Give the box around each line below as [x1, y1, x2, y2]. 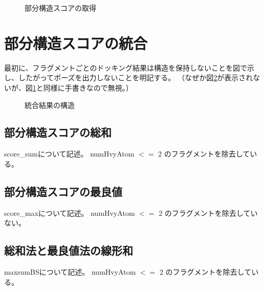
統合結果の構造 [25, 99, 75, 110]
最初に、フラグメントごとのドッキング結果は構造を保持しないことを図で [4, 62, 248, 73]
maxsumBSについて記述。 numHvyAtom [4, 266, 136, 277]
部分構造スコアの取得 [25, 3, 96, 13]
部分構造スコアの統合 [4, 32, 148, 53]
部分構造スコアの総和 [4, 124, 112, 140]
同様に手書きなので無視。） [43, 82, 133, 93]
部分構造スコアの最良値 [4, 183, 122, 199]
